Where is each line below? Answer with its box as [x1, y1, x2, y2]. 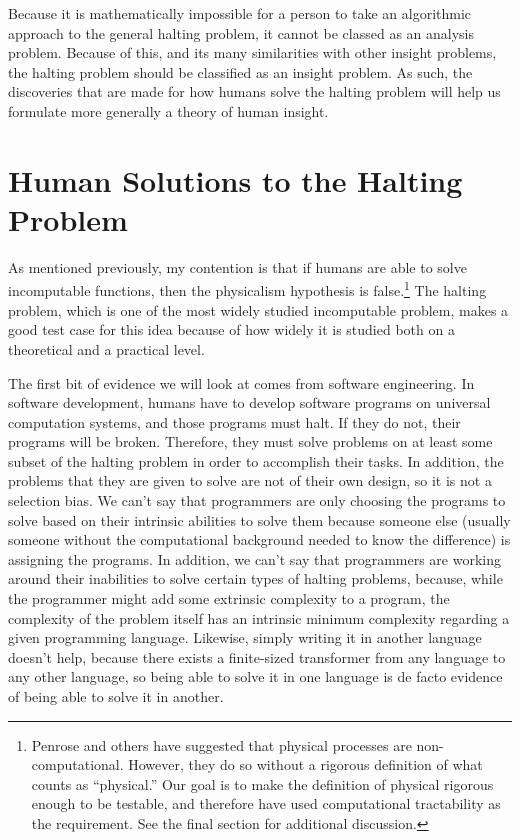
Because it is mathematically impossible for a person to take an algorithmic [8, 3, 472, 23]
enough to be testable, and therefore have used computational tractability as [31, 793, 501, 814]
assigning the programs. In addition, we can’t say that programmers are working [8, 548, 501, 569]
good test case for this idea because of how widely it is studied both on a [8, 319, 455, 340]
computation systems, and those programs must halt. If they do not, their [8, 411, 461, 432]
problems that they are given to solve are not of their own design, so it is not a [8, 470, 492, 491]
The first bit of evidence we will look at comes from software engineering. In [8, 372, 475, 393]
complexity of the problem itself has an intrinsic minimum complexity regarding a [8, 607, 510, 628]
